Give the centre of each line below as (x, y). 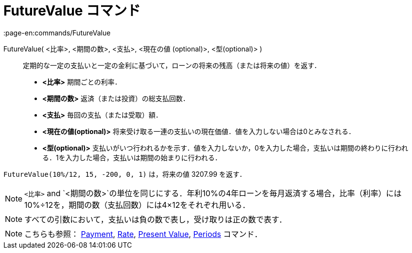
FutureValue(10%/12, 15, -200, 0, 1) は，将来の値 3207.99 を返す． (125, 174)
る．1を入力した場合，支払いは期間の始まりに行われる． (132, 157)
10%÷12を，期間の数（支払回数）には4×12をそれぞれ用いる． (137, 205)
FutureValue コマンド (72, 11)
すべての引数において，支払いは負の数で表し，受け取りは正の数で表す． (156, 219)
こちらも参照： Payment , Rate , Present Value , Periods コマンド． (143, 234)
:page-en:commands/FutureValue (57, 33)
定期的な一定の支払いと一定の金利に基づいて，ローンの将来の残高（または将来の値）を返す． (172, 65)
